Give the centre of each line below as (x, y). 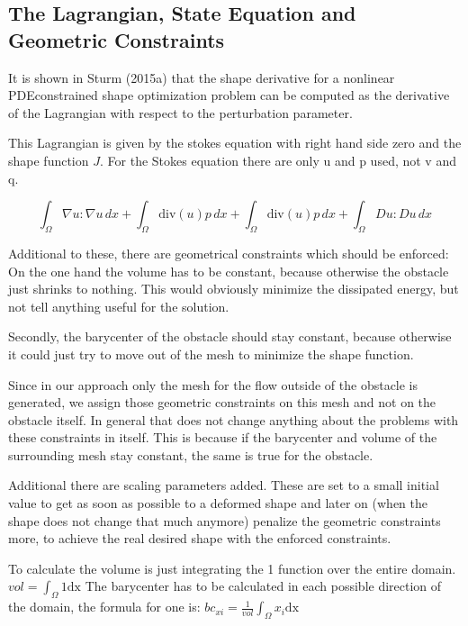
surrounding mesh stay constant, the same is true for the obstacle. (191, 454)
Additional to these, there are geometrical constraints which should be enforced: (229, 253)
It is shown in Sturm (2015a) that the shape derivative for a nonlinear (202, 77)
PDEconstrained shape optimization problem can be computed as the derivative (229, 95)
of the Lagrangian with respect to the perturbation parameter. (180, 112)
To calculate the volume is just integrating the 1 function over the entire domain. (232, 568)
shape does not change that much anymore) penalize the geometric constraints (225, 520)
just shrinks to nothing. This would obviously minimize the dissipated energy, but (234, 289)
